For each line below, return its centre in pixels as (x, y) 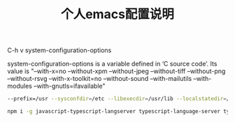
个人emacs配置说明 (117, 14)
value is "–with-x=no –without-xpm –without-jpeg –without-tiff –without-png (116, 71)
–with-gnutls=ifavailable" (70, 86)
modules (20, 86)
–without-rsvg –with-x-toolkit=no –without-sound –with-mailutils (100, 79)
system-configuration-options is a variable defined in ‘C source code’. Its (112, 64)
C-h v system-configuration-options (59, 50)
